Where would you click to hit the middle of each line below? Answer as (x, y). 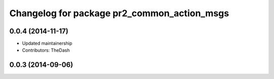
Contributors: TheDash (46, 50)
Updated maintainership (47, 44)
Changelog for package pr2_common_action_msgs (119, 13)
